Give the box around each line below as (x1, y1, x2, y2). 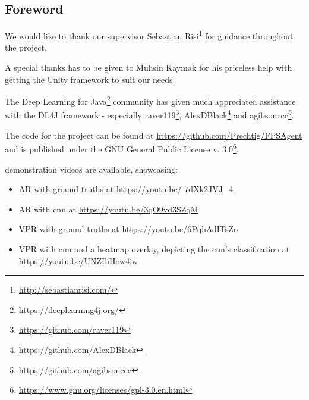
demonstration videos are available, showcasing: (5, 162, 178, 175)
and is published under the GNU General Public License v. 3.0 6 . (5, 141, 239, 155)
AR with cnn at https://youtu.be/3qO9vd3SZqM (18, 202, 198, 215)
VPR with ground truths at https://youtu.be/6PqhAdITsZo (18, 223, 238, 235)
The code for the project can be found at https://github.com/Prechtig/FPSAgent (5, 129, 302, 141)
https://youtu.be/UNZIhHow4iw (18, 254, 138, 267)
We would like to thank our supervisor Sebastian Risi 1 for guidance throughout (5, 28, 294, 42)
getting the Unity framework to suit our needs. (5, 73, 175, 85)
